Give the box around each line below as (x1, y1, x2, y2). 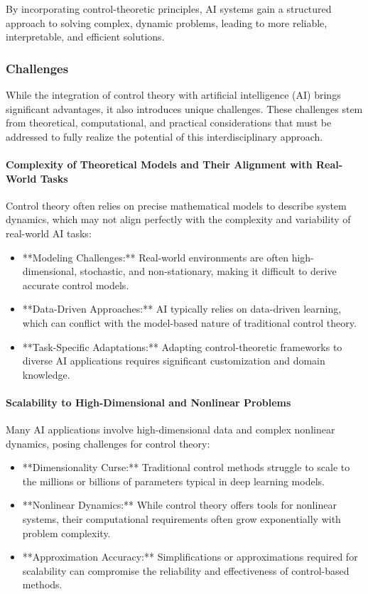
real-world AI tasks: (6, 225, 92, 240)
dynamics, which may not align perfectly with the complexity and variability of (6, 212, 351, 227)
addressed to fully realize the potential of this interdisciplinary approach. (6, 129, 323, 144)
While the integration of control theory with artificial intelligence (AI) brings (6, 87, 341, 102)
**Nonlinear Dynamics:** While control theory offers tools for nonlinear (22, 497, 337, 512)
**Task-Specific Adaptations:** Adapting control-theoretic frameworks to (22, 339, 342, 354)
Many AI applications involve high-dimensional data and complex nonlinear (6, 422, 335, 437)
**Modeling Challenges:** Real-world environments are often (22, 249, 288, 264)
